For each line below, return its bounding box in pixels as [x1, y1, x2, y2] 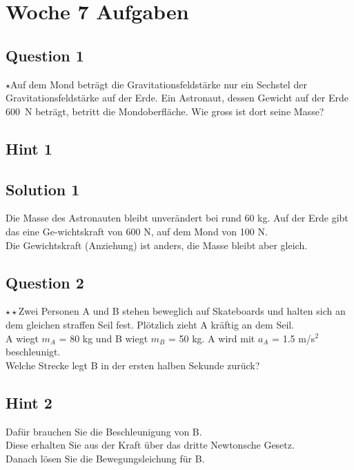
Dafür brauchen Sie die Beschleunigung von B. [6, 424, 202, 438]
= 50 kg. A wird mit [168, 331, 255, 345]
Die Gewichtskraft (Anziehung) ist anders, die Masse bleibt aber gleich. [6, 237, 308, 252]
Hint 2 [6, 391, 52, 413]
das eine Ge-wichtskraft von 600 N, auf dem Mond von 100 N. [6, 224, 268, 238]
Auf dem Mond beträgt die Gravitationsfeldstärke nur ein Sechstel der [10, 77, 307, 91]
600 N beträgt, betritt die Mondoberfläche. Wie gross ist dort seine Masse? [6, 104, 324, 118]
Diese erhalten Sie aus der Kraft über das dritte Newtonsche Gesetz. [6, 438, 295, 452]
